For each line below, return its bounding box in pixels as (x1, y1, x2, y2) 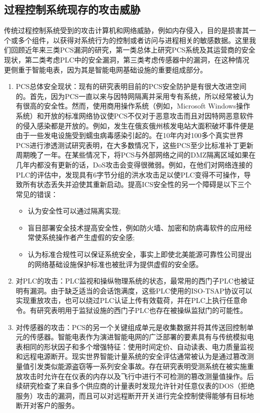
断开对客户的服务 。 (15, 400, 79, 410)
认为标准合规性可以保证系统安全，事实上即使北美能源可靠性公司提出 (27, 249, 252, 259)
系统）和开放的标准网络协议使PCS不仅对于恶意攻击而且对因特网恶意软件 (15, 110, 254, 120)
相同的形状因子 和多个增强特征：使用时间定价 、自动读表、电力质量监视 (22, 341, 254, 351)
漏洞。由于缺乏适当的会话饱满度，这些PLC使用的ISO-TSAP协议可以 (29, 285, 252, 295)
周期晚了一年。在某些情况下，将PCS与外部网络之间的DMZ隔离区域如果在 (15, 149, 256, 160)
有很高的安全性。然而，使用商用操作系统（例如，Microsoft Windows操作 (15, 100, 250, 111)
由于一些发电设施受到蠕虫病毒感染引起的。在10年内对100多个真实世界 (15, 130, 243, 140)
